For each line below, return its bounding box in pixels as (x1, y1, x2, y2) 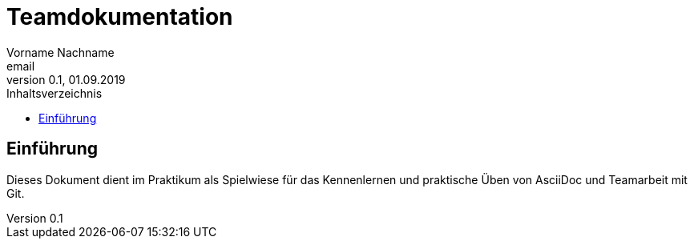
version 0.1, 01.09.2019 (6, 72, 126, 86)
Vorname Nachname (6, 45, 115, 59)
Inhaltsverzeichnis (6, 86, 103, 100)
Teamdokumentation (6, 3, 233, 30)
